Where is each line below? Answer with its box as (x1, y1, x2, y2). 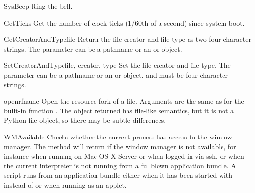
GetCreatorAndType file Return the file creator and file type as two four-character (4, 34, 251, 44)
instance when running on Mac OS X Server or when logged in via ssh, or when (4, 151, 244, 161)
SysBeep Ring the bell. (4, 1, 73, 11)
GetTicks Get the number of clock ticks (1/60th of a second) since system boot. (4, 17, 245, 28)
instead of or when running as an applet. (4, 179, 127, 190)
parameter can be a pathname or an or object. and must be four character (4, 69, 228, 80)
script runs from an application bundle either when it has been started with (4, 170, 233, 180)
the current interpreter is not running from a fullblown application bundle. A (4, 160, 236, 170)
